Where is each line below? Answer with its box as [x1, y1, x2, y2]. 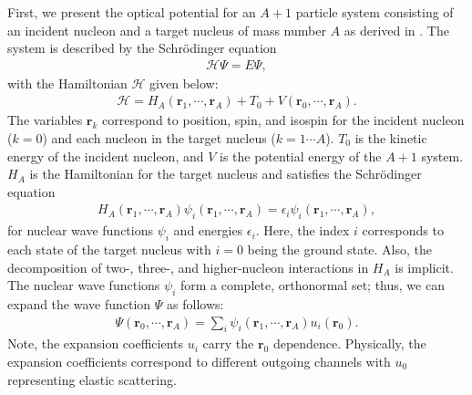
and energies [173, 221, 243, 240]
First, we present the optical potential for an [7, 3, 256, 21]
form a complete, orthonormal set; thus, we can [180, 275, 445, 295]
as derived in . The [344, 20, 449, 39]
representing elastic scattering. [7, 369, 177, 389]
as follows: [167, 295, 224, 314]
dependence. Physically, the [272, 334, 426, 353]
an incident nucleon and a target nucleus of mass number [7, 20, 326, 39]
